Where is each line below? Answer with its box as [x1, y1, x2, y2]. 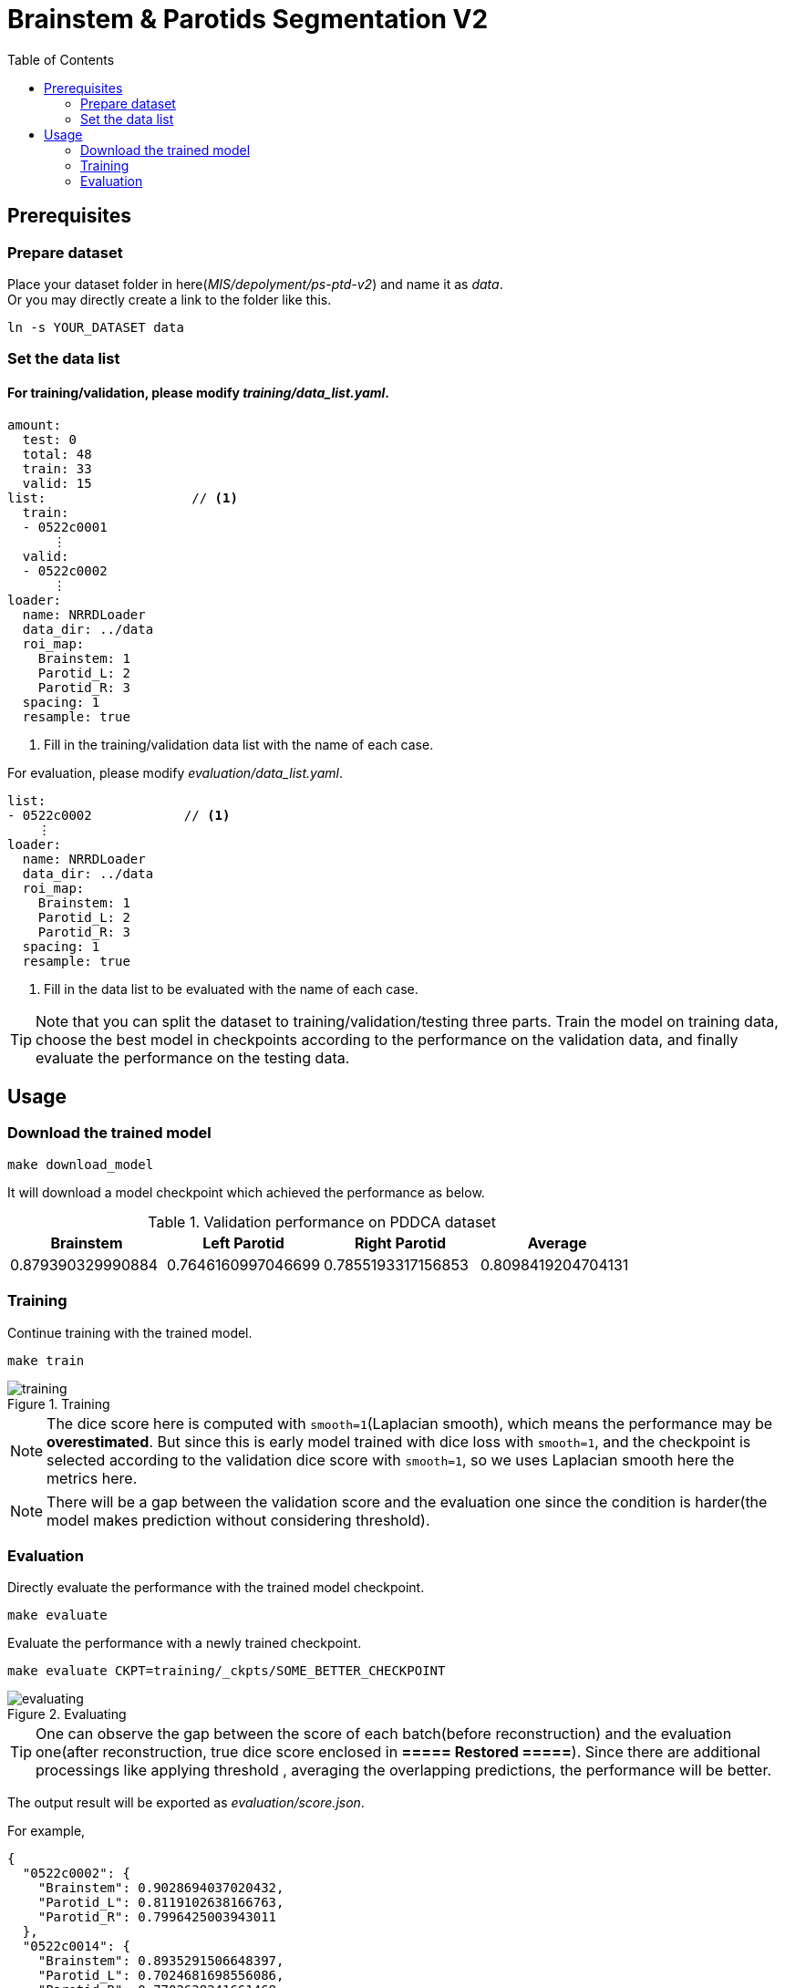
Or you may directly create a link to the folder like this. [7, 291, 332, 307]
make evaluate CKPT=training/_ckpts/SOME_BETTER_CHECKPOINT [7, 1663, 446, 1679]
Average [527, 1233, 587, 1252]
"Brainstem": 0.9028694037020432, [37, 1880, 284, 1896]
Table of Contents [7, 51, 115, 67]
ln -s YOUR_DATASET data [7, 319, 184, 335]
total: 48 [22, 446, 92, 461]
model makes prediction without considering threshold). [46, 1510, 430, 1529]
